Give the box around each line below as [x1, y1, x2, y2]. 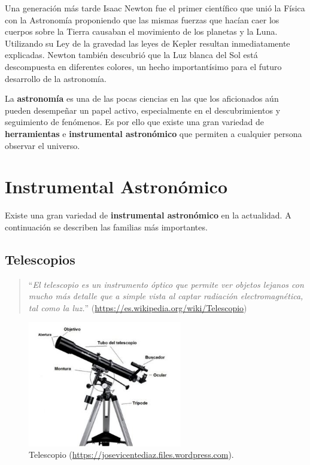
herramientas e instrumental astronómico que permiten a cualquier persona [5, 127, 302, 139]
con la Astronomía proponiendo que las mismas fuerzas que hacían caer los [5, 13, 279, 26]
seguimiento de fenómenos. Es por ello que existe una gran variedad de [5, 116, 265, 128]
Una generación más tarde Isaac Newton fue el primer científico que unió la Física [5, 2, 305, 14]
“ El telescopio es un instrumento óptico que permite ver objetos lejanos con [28, 278, 304, 290]
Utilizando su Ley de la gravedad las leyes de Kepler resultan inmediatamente [5, 37, 290, 49]
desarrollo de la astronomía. [5, 72, 107, 84]
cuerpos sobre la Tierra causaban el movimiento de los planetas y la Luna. [5, 25, 278, 38]
